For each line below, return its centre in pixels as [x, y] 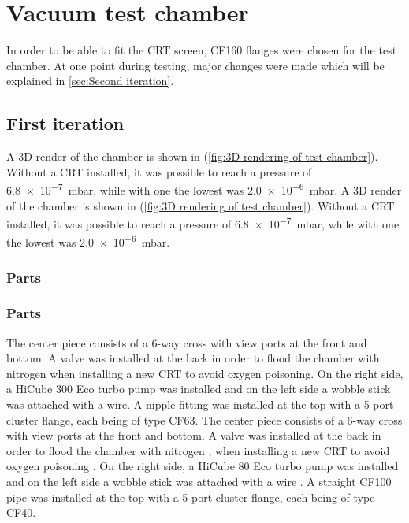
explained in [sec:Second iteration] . [90, 81]
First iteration [65, 123]
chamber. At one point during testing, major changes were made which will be [195, 65]
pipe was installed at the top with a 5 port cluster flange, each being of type [191, 497]
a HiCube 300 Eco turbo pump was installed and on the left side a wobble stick [199, 389]
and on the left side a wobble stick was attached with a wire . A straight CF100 [199, 482]
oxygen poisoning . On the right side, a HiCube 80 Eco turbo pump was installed [203, 466]
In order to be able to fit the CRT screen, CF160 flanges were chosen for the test [202, 50]
